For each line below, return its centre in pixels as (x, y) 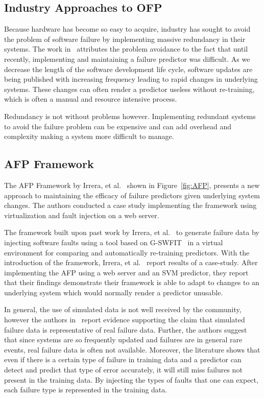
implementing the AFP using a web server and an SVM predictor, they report (126, 272)
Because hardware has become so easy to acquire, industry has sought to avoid (127, 29)
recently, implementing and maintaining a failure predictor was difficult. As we (127, 58)
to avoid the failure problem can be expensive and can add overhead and (118, 126)
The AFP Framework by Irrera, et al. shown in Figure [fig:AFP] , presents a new (132, 185)
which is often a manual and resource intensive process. (91, 99)
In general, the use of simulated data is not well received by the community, (123, 309)
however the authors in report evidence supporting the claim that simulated (125, 320)
